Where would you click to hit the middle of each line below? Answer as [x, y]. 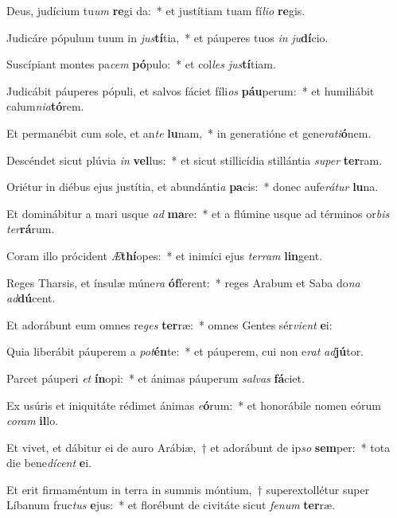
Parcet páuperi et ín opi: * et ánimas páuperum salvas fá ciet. [156, 378]
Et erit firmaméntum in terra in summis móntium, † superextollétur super [188, 489]
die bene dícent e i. [49, 463]
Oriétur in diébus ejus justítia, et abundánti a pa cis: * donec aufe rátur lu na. [193, 187]
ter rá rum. [31, 229]
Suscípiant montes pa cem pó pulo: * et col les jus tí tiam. [141, 64]
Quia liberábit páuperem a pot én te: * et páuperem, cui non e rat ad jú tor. [185, 351]
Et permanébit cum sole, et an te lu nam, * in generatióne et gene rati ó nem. [189, 132]
